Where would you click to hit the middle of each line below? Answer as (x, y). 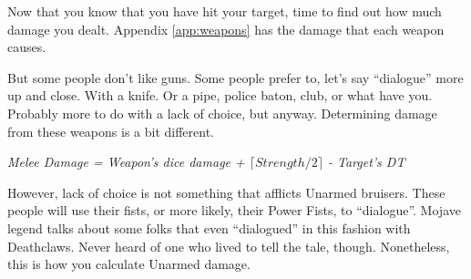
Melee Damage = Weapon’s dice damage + (126, 162)
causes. (27, 47)
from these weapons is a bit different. (111, 131)
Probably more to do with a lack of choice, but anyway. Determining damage (222, 113)
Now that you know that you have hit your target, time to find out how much (225, 11)
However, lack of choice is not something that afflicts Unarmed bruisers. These (226, 192)
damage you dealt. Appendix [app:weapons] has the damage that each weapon (226, 29)
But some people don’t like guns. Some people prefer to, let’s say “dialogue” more (235, 77)
